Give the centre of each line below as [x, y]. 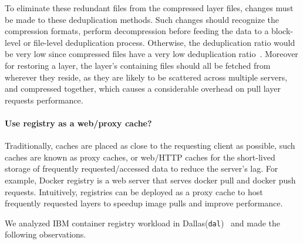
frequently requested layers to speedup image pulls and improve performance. [144, 203]
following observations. [46, 234]
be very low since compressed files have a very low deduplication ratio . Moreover [151, 54]
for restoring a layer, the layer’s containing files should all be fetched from [138, 65]
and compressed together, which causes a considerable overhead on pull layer [143, 88]
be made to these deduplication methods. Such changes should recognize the [142, 19]
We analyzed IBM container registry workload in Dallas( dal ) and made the [143, 223]
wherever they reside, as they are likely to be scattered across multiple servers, [146, 77]
